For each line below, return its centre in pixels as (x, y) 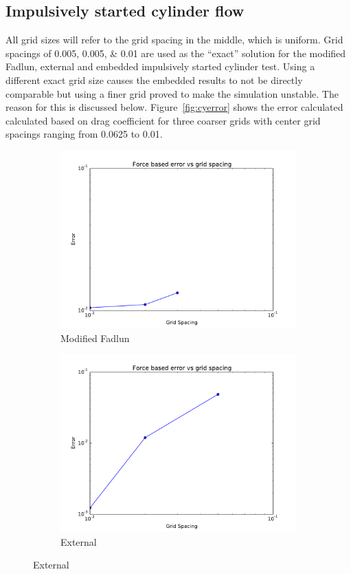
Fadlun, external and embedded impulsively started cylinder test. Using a (160, 66)
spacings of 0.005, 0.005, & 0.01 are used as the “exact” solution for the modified (176, 53)
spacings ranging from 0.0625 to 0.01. (84, 134)
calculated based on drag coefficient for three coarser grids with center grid (163, 120)
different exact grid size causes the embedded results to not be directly (154, 79)
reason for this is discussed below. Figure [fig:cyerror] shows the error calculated (174, 107)
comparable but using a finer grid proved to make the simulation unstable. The (172, 93)
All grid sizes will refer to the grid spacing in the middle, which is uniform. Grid (174, 40)
